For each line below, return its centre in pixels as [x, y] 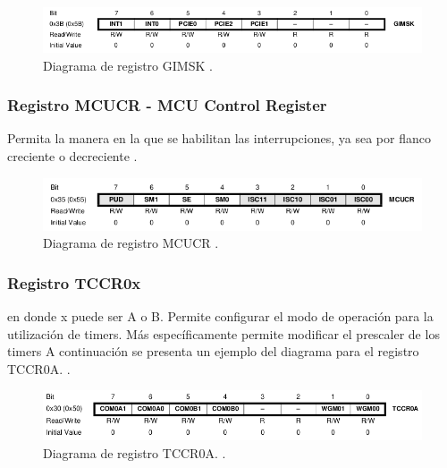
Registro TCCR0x [74, 282]
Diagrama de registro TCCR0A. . [135, 452]
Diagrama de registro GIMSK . [128, 65]
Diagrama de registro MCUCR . [131, 243]
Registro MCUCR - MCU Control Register [167, 105]
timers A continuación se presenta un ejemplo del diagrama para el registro [213, 351]
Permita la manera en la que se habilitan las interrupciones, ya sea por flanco [219, 138]
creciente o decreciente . [72, 155]
